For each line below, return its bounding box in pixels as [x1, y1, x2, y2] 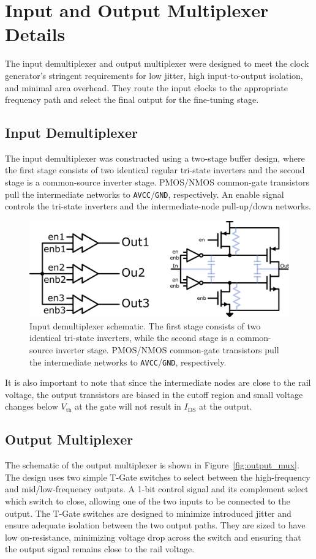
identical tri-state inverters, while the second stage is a [29, 331, 235, 344]
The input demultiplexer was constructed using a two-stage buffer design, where [5, 151, 305, 164]
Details [5, 21, 66, 47]
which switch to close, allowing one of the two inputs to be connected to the [5, 495, 290, 508]
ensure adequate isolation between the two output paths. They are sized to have [5, 519, 306, 531]
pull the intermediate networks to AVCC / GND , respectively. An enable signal [5, 187, 284, 200]
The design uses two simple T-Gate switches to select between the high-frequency [5, 470, 310, 483]
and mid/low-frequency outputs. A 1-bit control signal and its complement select [5, 482, 309, 495]
